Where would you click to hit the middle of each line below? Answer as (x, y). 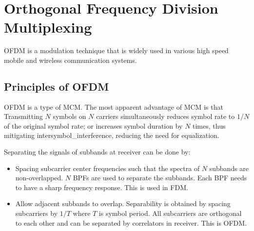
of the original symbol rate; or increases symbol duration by (93, 125)
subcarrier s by (37, 213)
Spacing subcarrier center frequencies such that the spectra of (107, 168)
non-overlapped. (39, 178)
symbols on (69, 116)
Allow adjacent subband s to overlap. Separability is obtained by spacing (123, 203)
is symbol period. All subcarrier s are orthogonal (170, 213)
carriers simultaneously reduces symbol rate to (166, 116)
